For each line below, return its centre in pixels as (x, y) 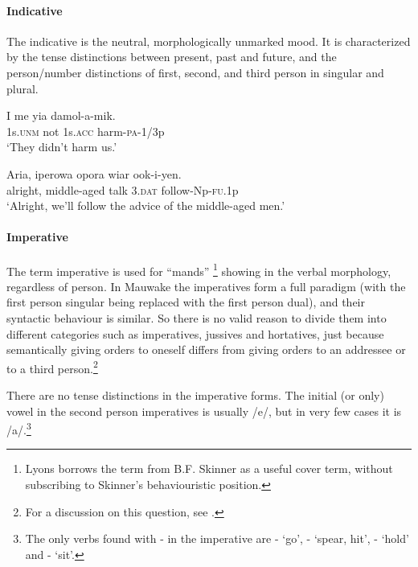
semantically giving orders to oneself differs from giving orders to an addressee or (206, 349)
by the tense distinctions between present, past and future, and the (172, 57)
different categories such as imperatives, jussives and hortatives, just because (195, 333)
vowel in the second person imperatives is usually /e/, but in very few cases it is (204, 411)
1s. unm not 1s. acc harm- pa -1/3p (86, 131)
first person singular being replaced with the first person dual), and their (186, 302)
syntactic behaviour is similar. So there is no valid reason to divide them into (197, 317)
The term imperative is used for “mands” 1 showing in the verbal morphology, (199, 269)
